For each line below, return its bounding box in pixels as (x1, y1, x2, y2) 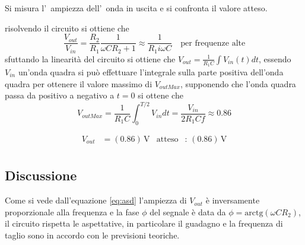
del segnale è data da (150, 205, 226, 218)
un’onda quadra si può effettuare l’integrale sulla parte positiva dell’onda (18, 65, 284, 78)
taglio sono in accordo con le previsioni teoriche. (5, 229, 180, 241)
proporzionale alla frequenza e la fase (5, 205, 139, 218)
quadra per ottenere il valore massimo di (5, 77, 152, 90)
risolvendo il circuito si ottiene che (5, 21, 129, 34)
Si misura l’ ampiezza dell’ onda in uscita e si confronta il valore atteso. (5, 2, 268, 14)
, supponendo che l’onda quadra (180, 77, 296, 90)
